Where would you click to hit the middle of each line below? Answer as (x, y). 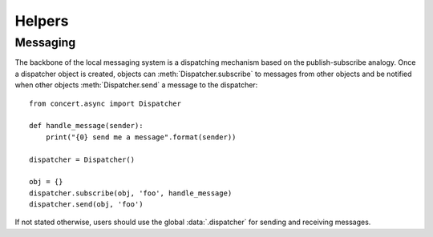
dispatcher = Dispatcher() (82, 159)
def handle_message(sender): (86, 126)
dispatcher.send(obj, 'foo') (86, 205)
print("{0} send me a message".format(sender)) (141, 137)
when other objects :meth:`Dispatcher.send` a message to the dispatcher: (136, 85)
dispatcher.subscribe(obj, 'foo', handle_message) (131, 193)
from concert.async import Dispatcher (105, 103)
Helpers (42, 21)
